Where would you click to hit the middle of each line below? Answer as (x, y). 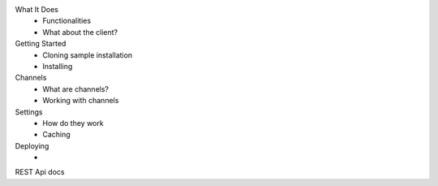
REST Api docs (40, 172)
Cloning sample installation (88, 55)
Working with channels (81, 101)
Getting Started (41, 44)
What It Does (36, 9)
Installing (58, 66)
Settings (29, 112)
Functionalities (67, 21)
